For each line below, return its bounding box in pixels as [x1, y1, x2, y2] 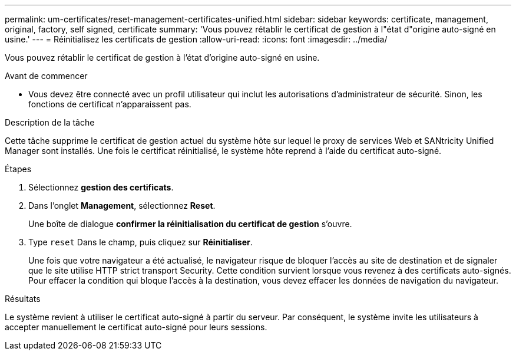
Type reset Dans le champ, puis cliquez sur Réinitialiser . [28, 237, 253, 247]
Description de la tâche [5, 117, 95, 127]
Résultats [5, 294, 41, 304]
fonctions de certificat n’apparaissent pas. [28, 99, 191, 109]
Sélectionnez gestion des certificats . [28, 182, 174, 192]
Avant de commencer [5, 71, 88, 81]
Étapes [5, 164, 32, 174]
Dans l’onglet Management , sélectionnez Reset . [28, 200, 216, 211]
